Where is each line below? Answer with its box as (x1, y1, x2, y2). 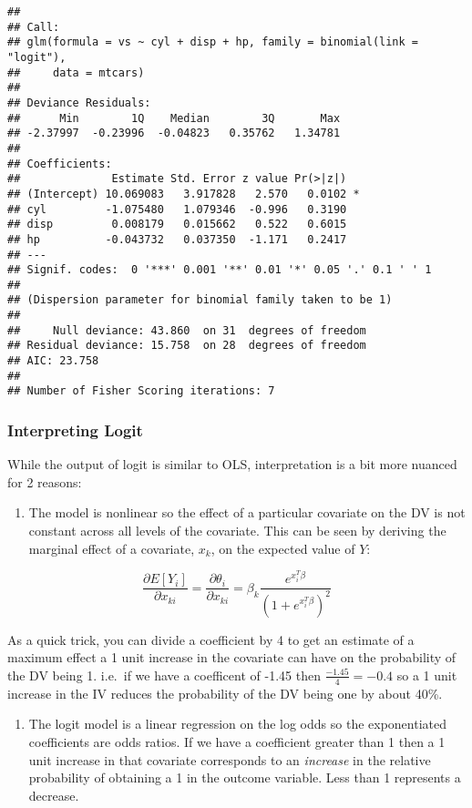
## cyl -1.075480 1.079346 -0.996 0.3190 (7, 202, 347, 216)
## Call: (7, 20, 60, 34)
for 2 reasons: (7, 472, 82, 491)
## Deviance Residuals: (7, 96, 151, 109)
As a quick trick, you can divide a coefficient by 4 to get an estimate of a (7, 629, 415, 649)
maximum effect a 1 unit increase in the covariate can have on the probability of (7, 648, 457, 667)
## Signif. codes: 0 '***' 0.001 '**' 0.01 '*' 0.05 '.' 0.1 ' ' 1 (7, 263, 432, 277)
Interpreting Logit (7, 418, 143, 441)
